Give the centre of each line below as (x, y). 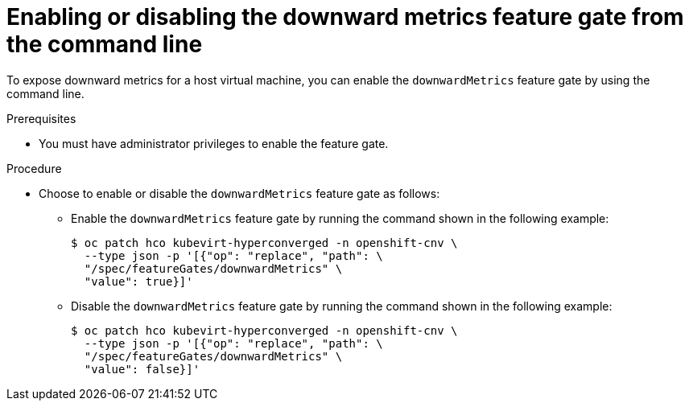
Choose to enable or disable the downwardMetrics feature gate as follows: (239, 193)
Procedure (34, 168)
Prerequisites (41, 118)
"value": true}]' (138, 281)
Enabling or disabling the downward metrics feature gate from (345, 17)
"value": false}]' (142, 369)
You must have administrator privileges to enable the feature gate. (214, 143)
